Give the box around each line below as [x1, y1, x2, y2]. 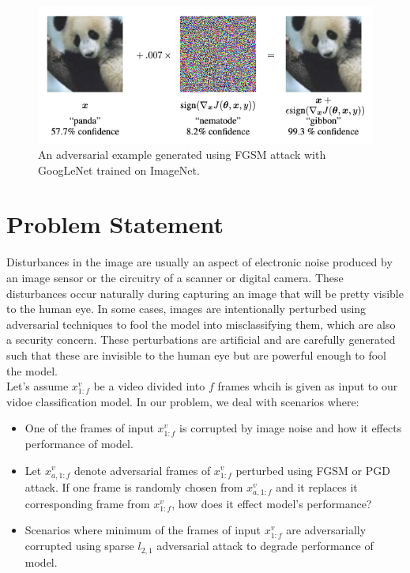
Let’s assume [6, 378, 69, 394]
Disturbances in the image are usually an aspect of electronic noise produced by [6, 254, 393, 270]
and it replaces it [276, 478, 358, 495]
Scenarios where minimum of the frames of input [24, 522, 261, 538]
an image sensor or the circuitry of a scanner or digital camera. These [6, 270, 344, 286]
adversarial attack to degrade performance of [156, 537, 374, 554]
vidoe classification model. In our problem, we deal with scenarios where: [6, 393, 359, 409]
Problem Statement [6, 208, 224, 240]
